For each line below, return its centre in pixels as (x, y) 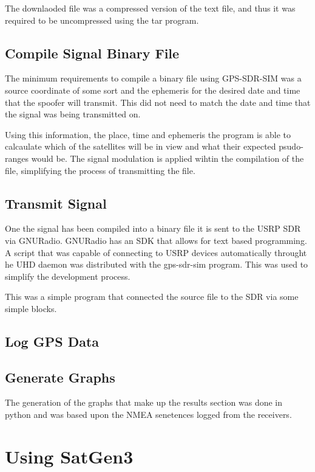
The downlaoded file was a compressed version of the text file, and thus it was (150, 8)
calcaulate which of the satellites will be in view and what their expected (141, 146)
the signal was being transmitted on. (73, 114)
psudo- (291, 146)
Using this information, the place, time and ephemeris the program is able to (148, 134)
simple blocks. (31, 308)
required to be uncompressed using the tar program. (102, 20)
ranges (17, 158)
